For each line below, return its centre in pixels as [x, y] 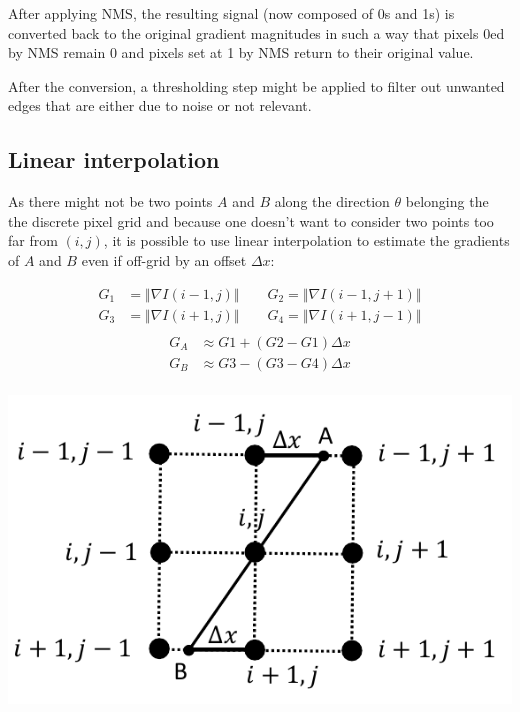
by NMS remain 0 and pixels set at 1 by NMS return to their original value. [241, 52]
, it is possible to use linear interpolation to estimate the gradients [306, 240]
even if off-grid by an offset [164, 259]
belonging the [447, 201]
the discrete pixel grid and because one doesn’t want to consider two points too [251, 220]
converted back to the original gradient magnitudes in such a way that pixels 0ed [256, 32]
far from [33, 240]
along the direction [332, 201]
